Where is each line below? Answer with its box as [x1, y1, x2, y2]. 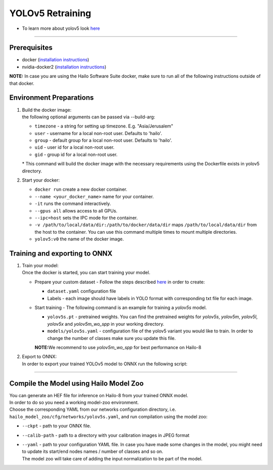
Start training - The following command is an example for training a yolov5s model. [34, 305, 207, 311]
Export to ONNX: [22, 354, 57, 360]
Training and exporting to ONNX [9, 249, 113, 258]
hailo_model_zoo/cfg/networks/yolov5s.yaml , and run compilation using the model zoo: [9, 413, 208, 419]
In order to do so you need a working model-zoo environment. [9, 400, 139, 406]
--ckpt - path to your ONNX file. [22, 423, 91, 429]
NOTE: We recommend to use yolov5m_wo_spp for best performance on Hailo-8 [34, 344, 202, 350]
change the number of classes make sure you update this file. [47, 335, 176, 341]
